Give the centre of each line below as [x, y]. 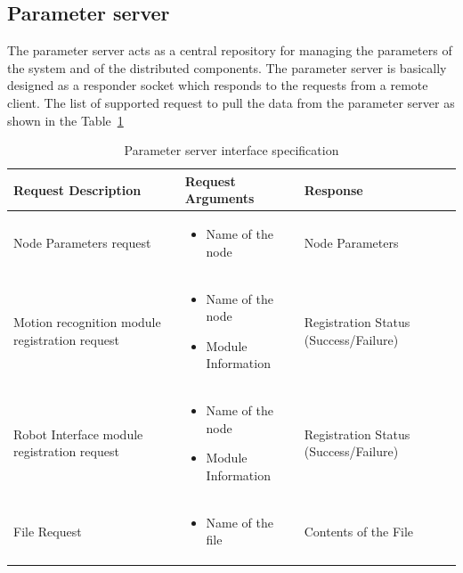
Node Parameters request [82, 242]
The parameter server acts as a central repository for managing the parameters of [230, 50]
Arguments [219, 198]
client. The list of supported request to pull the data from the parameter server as [231, 102]
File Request [48, 531]
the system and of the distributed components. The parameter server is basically [227, 67]
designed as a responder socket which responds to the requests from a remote [218, 85]
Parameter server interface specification [231, 150]
